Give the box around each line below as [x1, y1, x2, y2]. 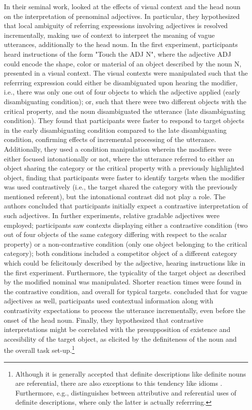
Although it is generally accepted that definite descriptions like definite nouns [15, 368, 246, 378]
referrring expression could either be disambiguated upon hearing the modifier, [4, 77, 238, 87]
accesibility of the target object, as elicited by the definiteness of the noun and [4, 333, 237, 344]
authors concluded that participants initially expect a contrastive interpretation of [4, 201, 248, 211]
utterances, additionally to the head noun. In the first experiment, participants [4, 39, 238, 49]
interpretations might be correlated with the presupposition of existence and [4, 324, 231, 334]
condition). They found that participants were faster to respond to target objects [4, 115, 244, 126]
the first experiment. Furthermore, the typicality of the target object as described [4, 267, 246, 277]
